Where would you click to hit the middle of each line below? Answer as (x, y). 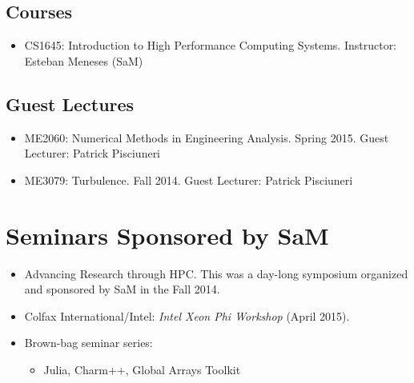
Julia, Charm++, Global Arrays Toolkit (142, 369)
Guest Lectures (70, 104)
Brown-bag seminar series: (88, 343)
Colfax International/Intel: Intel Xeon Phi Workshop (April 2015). (187, 315)
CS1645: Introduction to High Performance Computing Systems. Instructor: (211, 45)
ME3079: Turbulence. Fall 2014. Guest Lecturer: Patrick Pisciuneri (189, 180)
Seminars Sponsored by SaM (167, 235)
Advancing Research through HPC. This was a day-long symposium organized (216, 273)
